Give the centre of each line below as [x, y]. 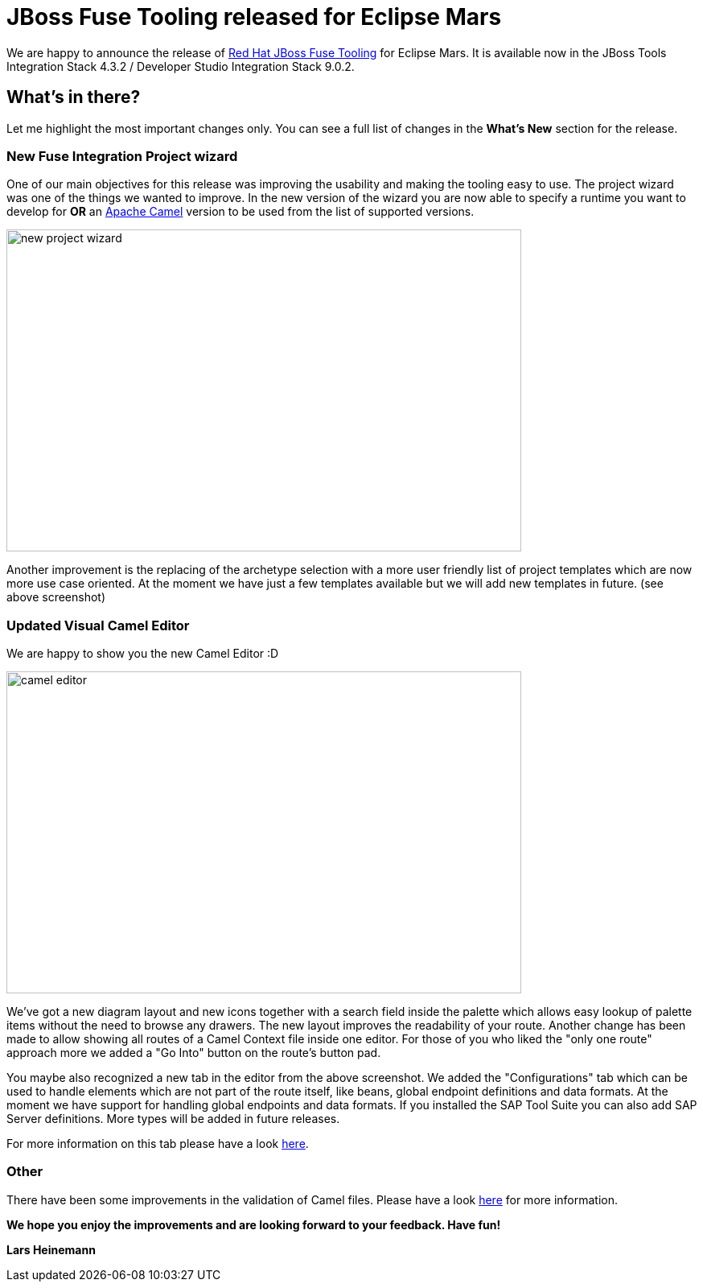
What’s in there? [74, 97]
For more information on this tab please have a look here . [158, 1144]
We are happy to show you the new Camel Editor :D [143, 654]
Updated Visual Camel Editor [98, 625]
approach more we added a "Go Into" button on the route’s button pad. [194, 1053]
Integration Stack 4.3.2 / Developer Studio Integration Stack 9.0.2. [181, 66]
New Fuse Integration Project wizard [122, 156]
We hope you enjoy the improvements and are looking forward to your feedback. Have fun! [254, 1224]
